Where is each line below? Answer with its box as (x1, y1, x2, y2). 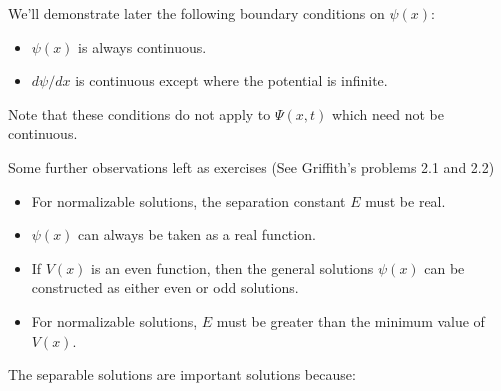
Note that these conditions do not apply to (8, 103, 271, 124)
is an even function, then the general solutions (91, 257, 374, 278)
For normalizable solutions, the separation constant (31, 190, 346, 211)
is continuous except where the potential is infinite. (75, 70, 388, 91)
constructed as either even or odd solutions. (31, 277, 299, 298)
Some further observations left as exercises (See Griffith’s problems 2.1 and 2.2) (8, 156, 495, 177)
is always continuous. (78, 36, 207, 57)
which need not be (331, 103, 444, 124)
